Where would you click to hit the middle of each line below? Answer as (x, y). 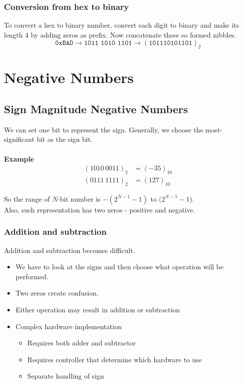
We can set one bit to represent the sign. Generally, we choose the (104, 129)
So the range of (27, 198)
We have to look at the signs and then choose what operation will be (120, 267)
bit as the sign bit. (65, 139)
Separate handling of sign (66, 376)
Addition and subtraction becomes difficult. (69, 250)
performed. (32, 276)
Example (19, 158)
